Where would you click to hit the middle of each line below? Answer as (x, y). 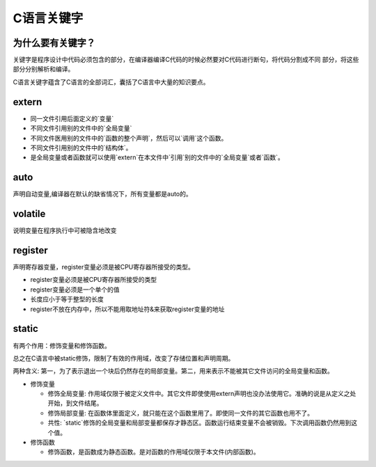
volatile (29, 214)
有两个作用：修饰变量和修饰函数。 (62, 345)
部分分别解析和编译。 (44, 69)
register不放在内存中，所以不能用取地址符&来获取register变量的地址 (127, 309)
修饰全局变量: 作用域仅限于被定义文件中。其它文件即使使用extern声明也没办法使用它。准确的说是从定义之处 (202, 394)
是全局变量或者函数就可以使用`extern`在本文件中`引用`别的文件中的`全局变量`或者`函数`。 (157, 157)
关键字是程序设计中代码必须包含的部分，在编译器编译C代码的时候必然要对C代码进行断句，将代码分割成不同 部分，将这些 (186, 60)
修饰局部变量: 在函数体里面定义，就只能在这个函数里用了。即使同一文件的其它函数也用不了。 (180, 413)
